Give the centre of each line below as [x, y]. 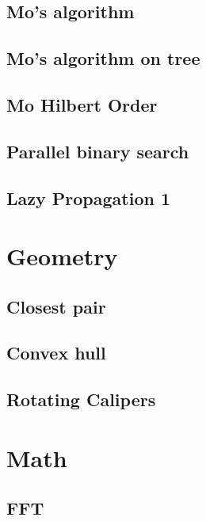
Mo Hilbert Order [82, 104]
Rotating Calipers [81, 399]
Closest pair [56, 306]
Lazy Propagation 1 [88, 198]
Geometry [62, 256]
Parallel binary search [98, 151]
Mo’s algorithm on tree [103, 58]
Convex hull [56, 353]
